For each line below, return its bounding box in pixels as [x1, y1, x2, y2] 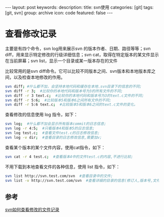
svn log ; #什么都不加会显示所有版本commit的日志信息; [5, 121, 106, 127]
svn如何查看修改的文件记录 [5, 207, 60, 213]
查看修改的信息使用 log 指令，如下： [5, 111, 78, 118]
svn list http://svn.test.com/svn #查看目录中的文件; [5, 174, 113, 178]
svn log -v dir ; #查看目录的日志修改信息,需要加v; [5, 135, 102, 140]
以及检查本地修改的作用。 [13, 74, 65, 80]
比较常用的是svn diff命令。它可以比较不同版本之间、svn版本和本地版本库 [5, 68, 151, 74]
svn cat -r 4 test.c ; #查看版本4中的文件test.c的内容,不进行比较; [5, 154, 133, 159]
